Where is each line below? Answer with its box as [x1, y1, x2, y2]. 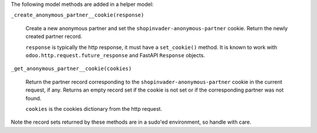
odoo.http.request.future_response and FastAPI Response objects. [25, 51, 205, 58]
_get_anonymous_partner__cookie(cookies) [11, 65, 132, 72]
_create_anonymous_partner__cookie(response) [11, 12, 144, 19]
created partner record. [25, 33, 82, 40]
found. [25, 94, 42, 101]
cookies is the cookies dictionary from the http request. [25, 105, 163, 112]
